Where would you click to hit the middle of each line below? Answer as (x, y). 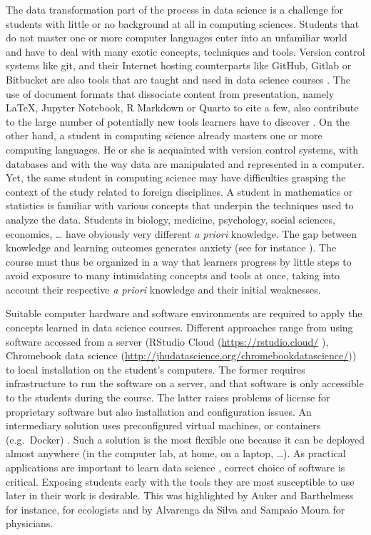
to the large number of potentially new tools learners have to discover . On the (178, 121)
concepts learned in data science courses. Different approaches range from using (179, 327)
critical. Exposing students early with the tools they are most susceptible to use (180, 481)
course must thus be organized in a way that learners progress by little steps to (179, 261)
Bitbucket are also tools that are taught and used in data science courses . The (178, 79)
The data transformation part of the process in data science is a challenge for (175, 9)
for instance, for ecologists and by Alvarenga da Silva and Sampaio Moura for (176, 509)
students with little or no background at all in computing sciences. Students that (183, 23)
